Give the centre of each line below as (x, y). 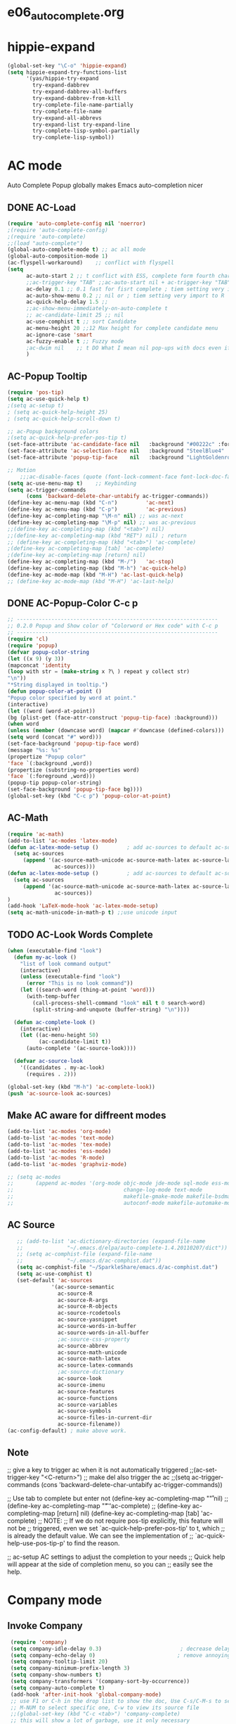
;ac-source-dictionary (91, 1372)
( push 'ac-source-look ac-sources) (59, 1093)
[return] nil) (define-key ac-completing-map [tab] (128, 1513)
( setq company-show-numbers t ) (56, 1675)
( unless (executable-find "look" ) (70, 977)
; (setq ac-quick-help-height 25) (58, 412)
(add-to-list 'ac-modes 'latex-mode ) (63, 841)
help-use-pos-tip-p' (36, 1543)
